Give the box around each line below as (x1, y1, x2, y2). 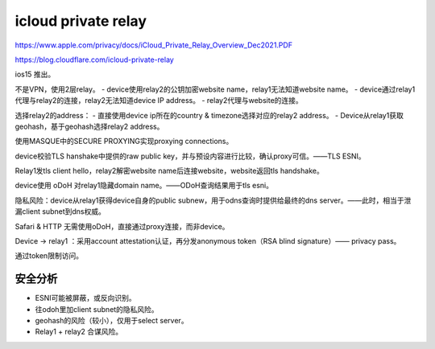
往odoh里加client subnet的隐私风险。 (35, 304, 159, 314)
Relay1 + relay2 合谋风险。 (35, 326, 123, 337)
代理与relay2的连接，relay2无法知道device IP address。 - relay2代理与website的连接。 (14, 96, 304, 105)
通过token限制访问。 (14, 251, 84, 261)
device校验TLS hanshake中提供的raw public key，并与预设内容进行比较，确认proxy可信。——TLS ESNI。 (14, 151, 366, 161)
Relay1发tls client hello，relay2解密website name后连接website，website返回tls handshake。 (14, 166, 324, 176)
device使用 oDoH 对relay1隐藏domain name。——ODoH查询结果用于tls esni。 (14, 181, 274, 191)
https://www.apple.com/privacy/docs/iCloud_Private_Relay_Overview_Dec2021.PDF (14, 40, 293, 50)
